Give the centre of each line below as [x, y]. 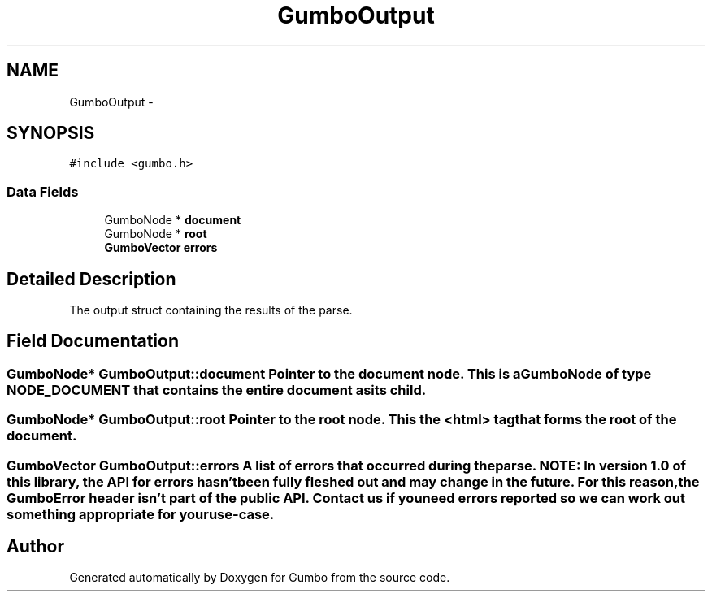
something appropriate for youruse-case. [141, 514]
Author [35, 547]
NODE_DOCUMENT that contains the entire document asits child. [217, 390]
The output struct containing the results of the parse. [211, 310]
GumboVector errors [161, 248]
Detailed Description [91, 279]
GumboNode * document [173, 220]
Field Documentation [93, 341]
